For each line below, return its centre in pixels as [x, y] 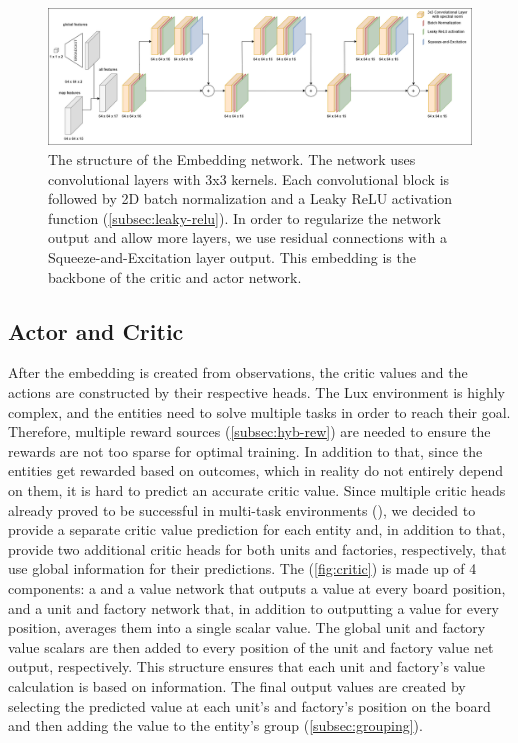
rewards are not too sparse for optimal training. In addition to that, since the [245, 450]
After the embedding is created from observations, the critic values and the [238, 372]
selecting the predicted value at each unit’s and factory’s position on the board [249, 705]
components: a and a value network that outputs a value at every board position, [257, 587]
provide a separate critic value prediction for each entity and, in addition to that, [257, 529]
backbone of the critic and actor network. [175, 276]
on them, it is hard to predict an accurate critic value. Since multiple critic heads [257, 489]
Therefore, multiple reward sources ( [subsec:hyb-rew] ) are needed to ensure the [249, 431]
